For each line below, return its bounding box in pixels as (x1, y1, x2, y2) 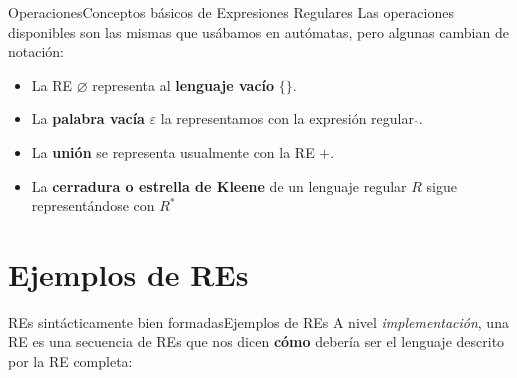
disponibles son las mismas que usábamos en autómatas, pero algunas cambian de (8, 21, 509, 42)
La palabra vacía (31, 108, 145, 129)
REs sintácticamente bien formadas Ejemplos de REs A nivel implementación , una (8, 311, 509, 332)
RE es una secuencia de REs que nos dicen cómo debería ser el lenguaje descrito (8, 331, 505, 352)
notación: (8, 41, 65, 62)
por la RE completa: (8, 351, 133, 372)
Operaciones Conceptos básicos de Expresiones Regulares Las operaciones (8, 2, 454, 22)
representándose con (31, 195, 155, 216)
